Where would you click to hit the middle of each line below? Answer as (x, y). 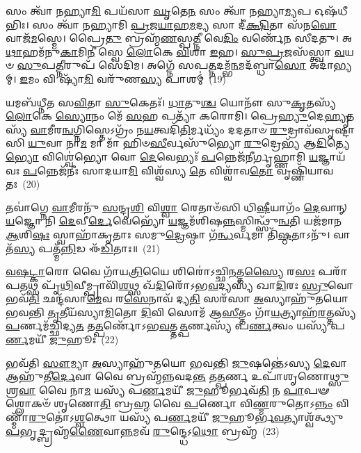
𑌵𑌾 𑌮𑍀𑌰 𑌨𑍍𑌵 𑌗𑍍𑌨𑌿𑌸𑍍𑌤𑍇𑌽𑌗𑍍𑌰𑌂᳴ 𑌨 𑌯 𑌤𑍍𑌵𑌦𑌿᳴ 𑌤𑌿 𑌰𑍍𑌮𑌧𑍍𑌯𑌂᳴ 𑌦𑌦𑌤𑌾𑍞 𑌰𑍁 (159, 129)
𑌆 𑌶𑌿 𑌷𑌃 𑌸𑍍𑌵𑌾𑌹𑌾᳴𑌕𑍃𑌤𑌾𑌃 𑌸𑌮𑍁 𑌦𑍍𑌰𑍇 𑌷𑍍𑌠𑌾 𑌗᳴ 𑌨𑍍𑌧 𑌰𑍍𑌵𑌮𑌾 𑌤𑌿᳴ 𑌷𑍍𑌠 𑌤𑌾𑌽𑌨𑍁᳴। (168, 234)
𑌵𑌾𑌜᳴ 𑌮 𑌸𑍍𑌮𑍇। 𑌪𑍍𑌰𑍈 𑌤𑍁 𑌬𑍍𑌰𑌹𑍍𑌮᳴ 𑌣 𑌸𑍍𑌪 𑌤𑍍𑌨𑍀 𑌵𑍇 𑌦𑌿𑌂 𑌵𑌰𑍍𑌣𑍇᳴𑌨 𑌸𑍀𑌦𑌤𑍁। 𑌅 (179, 38)
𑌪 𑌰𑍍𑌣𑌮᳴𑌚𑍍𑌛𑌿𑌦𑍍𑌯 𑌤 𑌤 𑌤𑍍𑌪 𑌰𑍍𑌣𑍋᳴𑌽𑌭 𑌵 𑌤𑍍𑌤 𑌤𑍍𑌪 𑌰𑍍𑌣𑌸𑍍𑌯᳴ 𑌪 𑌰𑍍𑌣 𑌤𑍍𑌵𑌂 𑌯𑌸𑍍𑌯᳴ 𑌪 (175, 326)
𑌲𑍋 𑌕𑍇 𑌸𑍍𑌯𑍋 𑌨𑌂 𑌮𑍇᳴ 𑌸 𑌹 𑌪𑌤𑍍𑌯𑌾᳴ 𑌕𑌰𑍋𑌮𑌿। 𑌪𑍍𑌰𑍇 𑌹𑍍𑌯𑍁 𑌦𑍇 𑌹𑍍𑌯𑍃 (176, 116)
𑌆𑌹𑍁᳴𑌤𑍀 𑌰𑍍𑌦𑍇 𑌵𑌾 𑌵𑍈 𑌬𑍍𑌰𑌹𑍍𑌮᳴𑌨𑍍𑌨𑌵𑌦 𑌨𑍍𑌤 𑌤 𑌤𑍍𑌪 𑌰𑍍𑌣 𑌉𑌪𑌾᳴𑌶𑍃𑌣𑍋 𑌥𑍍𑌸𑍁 (177, 376)
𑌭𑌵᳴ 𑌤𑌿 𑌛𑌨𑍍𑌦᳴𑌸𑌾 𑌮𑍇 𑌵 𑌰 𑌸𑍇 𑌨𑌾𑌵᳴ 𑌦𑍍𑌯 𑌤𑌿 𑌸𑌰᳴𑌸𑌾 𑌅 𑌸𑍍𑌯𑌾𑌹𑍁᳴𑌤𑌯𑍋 (177, 298)
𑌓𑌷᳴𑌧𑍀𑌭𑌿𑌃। (331, 10)
